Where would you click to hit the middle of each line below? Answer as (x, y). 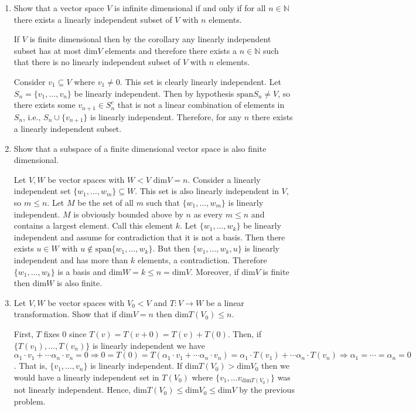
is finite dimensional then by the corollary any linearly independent (150, 39)
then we (275, 366)
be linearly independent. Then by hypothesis (154, 93)
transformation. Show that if (65, 314)
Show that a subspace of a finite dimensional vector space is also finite (140, 148)
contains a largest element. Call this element (93, 225)
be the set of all (105, 203)
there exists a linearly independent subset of (93, 19)
